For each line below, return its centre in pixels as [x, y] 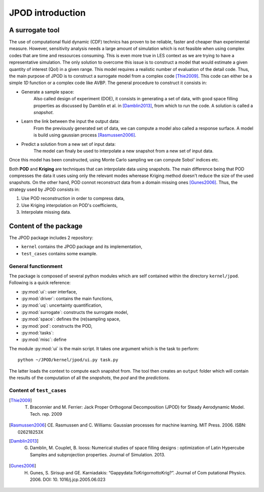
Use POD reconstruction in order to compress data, [73, 199]
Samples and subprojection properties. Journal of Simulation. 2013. [98, 454]
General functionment [36, 266]
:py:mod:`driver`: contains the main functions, [67, 299]
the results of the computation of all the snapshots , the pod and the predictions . [89, 378]
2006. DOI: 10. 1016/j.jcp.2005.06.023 [68, 480]
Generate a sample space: [48, 92]
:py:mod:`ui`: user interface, [49, 291]
